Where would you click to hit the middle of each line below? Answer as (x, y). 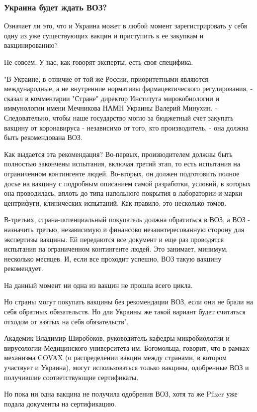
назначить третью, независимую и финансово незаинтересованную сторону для (124, 229)
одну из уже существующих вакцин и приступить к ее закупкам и (104, 35)
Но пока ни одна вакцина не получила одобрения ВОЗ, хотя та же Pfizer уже (121, 394)
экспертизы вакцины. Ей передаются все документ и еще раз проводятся (114, 239)
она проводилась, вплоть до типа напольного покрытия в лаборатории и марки (123, 193)
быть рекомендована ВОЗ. (43, 137)
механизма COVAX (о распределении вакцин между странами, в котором (115, 357)
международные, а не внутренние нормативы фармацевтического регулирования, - (128, 88)
